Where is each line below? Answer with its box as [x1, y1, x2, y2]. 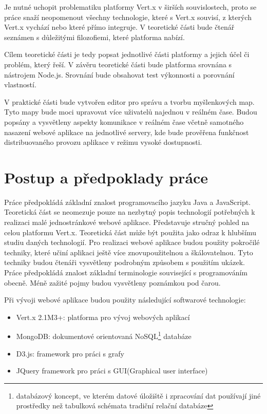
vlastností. [4, 79, 36, 90]
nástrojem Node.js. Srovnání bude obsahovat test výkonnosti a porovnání [4, 69, 235, 80]
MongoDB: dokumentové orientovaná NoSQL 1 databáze [16, 329, 192, 342]
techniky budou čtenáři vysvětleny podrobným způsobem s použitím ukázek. [4, 257, 245, 268]
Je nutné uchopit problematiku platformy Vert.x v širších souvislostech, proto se [4, 2, 257, 12]
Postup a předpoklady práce [4, 166, 208, 187]
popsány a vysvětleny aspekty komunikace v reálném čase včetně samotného [4, 116, 244, 127]
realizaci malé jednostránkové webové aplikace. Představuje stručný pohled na [4, 217, 250, 228]
